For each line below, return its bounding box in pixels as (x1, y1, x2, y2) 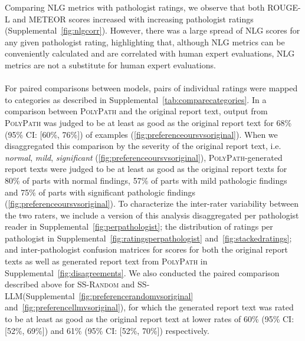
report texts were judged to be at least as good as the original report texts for (5, 163, 287, 175)
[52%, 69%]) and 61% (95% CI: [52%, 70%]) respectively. (5, 324, 209, 336)
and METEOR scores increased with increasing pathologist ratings (12, 12, 254, 25)
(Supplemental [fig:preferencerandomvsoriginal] (22, 289, 194, 302)
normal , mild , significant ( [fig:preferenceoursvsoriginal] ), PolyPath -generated (5, 151, 283, 163)
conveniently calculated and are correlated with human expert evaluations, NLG (5, 47, 295, 59)
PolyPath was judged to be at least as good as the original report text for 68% (5, 116, 292, 128)
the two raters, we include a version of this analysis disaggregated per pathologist (5, 208, 299, 221)
